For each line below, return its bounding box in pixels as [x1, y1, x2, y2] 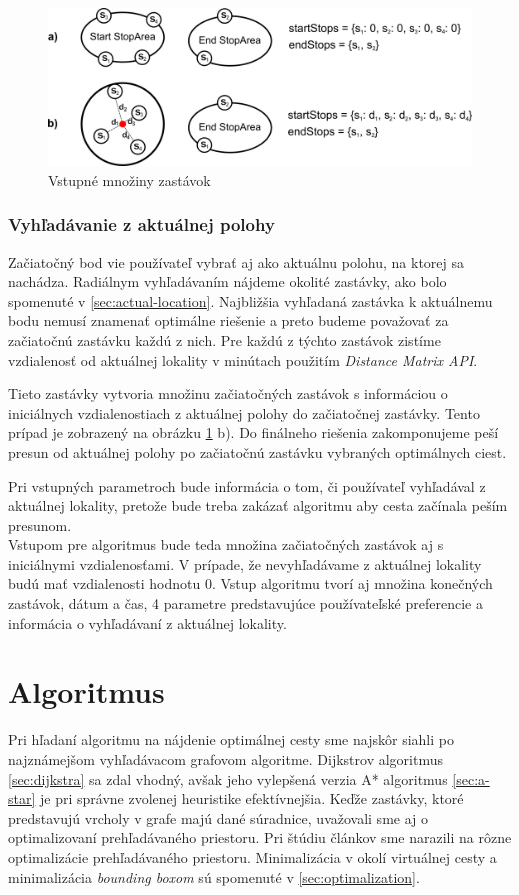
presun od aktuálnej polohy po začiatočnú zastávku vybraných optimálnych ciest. [8, 441, 507, 462]
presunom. [8, 514, 72, 535]
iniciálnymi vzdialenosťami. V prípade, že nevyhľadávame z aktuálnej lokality [8, 553, 482, 574]
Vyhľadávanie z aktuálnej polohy [8, 212, 275, 237]
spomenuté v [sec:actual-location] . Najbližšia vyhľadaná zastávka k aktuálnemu [8, 290, 493, 311]
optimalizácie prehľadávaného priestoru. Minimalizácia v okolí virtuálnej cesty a [8, 846, 497, 867]
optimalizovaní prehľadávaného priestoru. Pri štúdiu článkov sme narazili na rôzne [8, 827, 512, 848]
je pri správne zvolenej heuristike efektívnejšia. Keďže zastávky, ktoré [40, 788, 464, 809]
